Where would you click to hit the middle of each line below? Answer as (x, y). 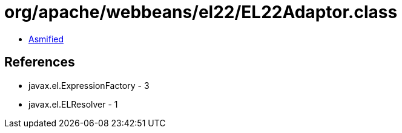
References (40, 62)
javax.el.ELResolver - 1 (73, 104)
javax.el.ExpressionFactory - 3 (89, 85)
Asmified (46, 39)
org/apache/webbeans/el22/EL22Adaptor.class (201, 12)
